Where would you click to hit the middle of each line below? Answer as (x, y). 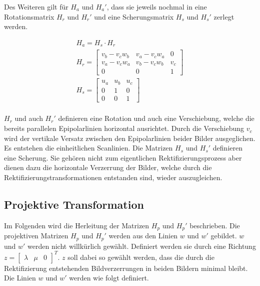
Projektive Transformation (74, 204)
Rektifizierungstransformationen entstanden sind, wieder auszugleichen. (113, 177)
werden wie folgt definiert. (109, 278)
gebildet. (224, 236)
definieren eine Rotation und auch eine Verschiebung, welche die (156, 118)
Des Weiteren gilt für (36, 7)
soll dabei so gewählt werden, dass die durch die (141, 257)
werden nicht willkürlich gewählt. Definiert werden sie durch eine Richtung (142, 246)
